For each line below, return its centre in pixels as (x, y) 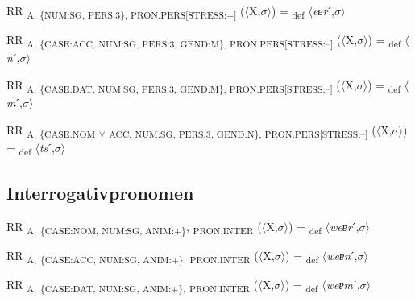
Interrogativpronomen (100, 193)
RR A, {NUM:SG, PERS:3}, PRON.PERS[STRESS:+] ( (126, 12)
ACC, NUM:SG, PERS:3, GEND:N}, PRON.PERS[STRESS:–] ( (243, 130)
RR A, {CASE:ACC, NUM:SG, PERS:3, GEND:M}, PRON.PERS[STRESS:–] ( (174, 41)
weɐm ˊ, (343, 285)
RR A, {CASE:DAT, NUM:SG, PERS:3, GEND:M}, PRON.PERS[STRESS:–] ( (174, 85)
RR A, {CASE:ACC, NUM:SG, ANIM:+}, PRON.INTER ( (133, 256)
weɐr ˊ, (344, 227)
